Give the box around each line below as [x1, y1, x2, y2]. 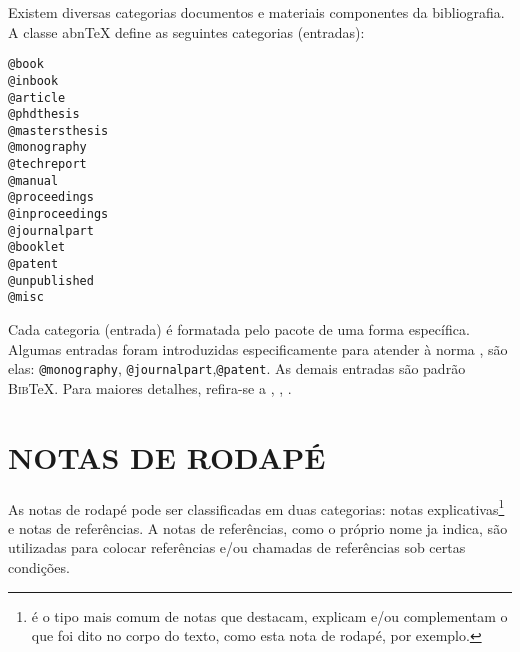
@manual [8, 173, 59, 188]
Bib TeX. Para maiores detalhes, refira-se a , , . [8, 377, 292, 398]
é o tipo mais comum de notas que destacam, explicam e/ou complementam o [31, 605, 508, 626]
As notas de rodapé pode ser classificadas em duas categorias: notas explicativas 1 [8, 495, 505, 519]
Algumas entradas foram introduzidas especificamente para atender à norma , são [8, 338, 508, 359]
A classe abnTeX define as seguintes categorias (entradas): [8, 21, 365, 42]
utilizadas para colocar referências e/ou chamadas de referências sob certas [8, 537, 466, 558]
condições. [8, 557, 70, 578]
